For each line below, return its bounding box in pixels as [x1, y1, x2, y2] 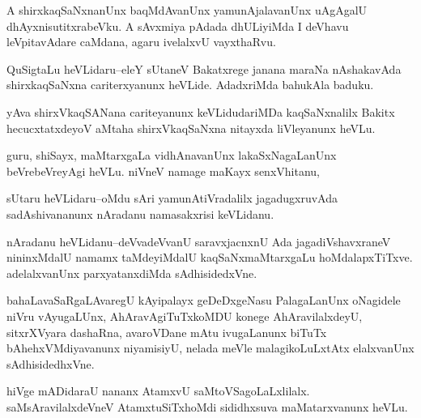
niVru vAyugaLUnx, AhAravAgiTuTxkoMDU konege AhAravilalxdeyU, [6, 307, 363, 324]
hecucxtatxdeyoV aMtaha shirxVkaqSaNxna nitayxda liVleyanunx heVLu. [6, 119, 376, 136]
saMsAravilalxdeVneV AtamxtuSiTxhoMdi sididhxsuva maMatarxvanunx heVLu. [6, 398, 408, 415]
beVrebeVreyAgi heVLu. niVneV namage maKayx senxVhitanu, [6, 162, 320, 179]
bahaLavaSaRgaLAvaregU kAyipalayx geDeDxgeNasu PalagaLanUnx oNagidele [6, 292, 401, 309]
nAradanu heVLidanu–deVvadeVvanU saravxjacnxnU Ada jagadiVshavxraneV [6, 232, 391, 250]
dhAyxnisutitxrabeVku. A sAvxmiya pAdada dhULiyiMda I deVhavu [6, 17, 349, 34]
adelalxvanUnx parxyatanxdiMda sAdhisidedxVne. [6, 264, 257, 281]
